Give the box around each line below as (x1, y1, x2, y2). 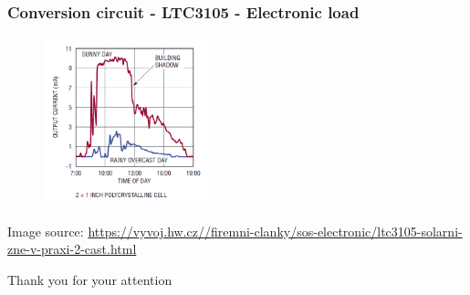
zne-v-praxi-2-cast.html (7, 239, 137, 258)
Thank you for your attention (7, 269, 172, 289)
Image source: (7, 221, 84, 240)
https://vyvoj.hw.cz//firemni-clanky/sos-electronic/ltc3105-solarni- (88, 221, 463, 240)
